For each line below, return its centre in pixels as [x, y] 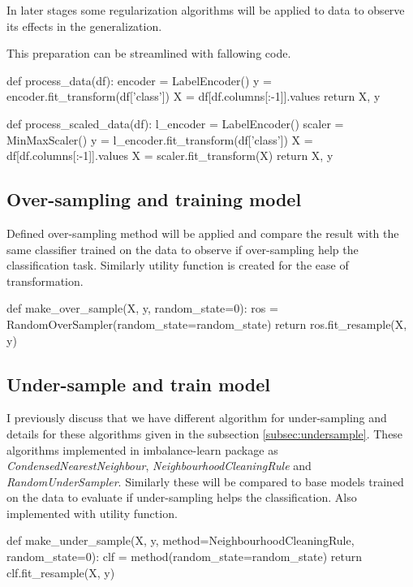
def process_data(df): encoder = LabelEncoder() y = [139, 80]
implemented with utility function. [92, 513]
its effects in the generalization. [84, 26]
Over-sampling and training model [154, 199]
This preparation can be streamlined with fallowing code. [149, 53]
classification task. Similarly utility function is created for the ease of [178, 265]
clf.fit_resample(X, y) [61, 572]
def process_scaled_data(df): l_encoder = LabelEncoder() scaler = [175, 123]
